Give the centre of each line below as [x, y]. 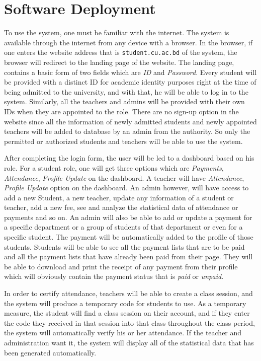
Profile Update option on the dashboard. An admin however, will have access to [126, 188]
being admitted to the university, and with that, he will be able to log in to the [126, 91]
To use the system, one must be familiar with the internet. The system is [117, 32]
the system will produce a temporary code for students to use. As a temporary [125, 303]
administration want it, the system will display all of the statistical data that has [129, 342]
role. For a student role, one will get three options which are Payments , [114, 167]
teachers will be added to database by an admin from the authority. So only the [127, 131]
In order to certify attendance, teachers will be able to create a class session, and [128, 293]
